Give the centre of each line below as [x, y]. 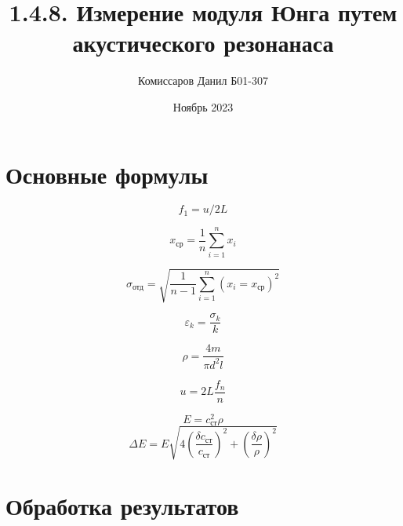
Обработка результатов [122, 505]
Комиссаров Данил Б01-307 [203, 80]
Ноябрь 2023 [203, 106]
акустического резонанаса [203, 43]
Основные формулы [107, 174]
